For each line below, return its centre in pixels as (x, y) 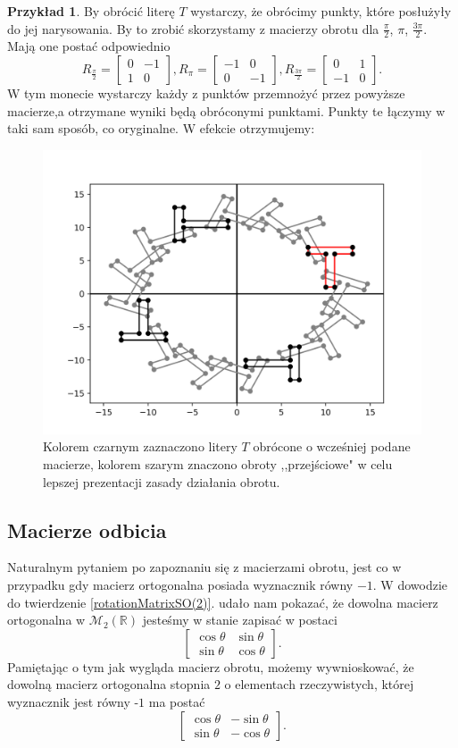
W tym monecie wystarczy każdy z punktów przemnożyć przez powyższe (206, 93)
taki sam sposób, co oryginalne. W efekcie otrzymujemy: (161, 128)
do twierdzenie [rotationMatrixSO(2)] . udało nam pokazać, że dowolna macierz (223, 602)
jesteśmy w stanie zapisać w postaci (240, 620)
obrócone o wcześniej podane (332, 446)
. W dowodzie (410, 584)
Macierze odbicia (87, 529)
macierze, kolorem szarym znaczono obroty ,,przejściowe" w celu (218, 463)
